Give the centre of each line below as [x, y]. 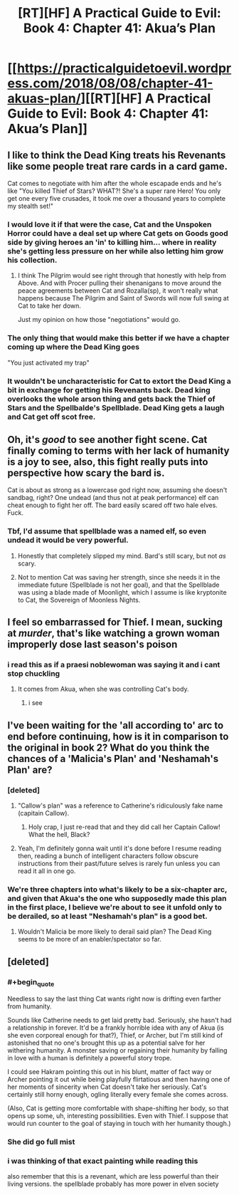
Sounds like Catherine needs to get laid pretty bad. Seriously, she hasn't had [119, 1021]
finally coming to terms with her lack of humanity [118, 450]
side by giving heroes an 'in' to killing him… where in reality [112, 242]
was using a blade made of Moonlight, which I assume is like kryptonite [122, 592]
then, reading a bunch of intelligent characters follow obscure [108, 856]
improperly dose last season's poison [92, 645]
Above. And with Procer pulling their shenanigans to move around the [119, 283]
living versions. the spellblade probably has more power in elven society [113, 1184]
